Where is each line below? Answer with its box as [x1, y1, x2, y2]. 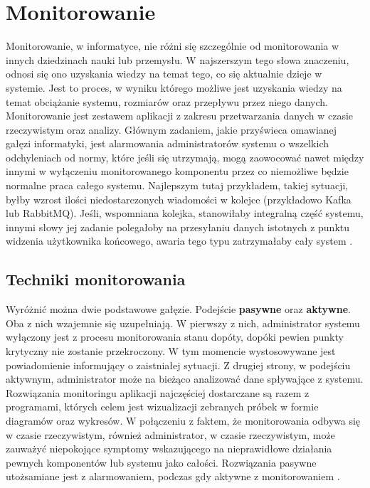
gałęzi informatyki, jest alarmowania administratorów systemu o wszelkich [6, 136, 329, 151]
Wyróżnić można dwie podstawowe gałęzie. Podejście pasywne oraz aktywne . [6, 302, 351, 317]
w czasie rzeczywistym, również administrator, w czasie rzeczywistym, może [6, 427, 335, 442]
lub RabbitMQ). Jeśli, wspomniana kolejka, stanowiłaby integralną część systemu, [6, 206, 364, 221]
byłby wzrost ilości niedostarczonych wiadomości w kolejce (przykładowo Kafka [6, 191, 351, 206]
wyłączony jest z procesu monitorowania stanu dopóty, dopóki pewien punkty [6, 329, 344, 344]
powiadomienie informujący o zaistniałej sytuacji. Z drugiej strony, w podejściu [6, 357, 351, 372]
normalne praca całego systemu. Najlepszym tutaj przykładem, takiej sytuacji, [6, 178, 349, 193]
